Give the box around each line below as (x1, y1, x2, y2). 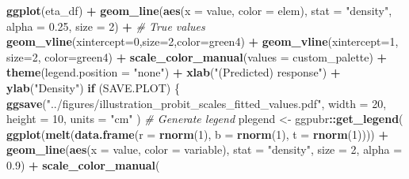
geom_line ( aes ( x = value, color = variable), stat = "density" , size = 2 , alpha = (6, 141, 403, 158)
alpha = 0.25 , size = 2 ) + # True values (6, 17, 205, 34)
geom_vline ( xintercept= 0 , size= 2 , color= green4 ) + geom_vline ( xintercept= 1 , (6, 33, 399, 50)
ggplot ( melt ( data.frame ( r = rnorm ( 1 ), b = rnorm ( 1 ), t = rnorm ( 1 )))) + (6, 125, 389, 142)
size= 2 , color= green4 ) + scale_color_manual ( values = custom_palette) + (6, 48, 388, 65)
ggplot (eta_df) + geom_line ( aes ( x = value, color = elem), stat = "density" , (6, 2, 392, 18)
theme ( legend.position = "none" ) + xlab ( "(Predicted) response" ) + (6, 64, 341, 80)
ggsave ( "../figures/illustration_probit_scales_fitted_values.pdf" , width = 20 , (6, 95, 387, 111)
